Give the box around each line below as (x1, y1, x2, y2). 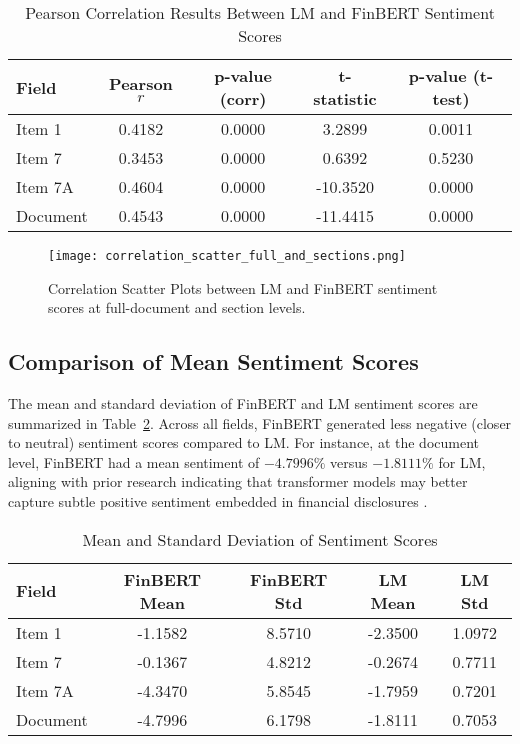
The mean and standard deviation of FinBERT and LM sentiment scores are (8, 393, 478, 414)
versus (330, 451, 368, 472)
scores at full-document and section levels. (48, 297, 306, 318)
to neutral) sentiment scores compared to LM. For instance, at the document (8, 432, 479, 453)
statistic (313, 87, 377, 110)
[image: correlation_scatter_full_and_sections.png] (48, 249, 406, 263)
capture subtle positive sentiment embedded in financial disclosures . (8, 491, 428, 512)
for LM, (438, 451, 486, 472)
